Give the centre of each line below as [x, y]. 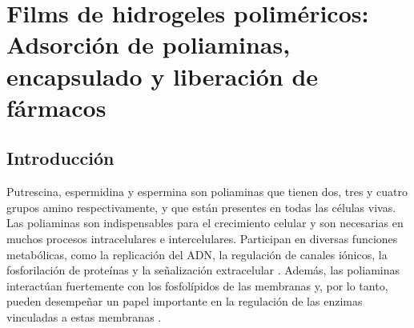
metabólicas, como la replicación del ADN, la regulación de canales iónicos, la [197, 254]
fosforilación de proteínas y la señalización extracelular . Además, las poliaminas [203, 270]
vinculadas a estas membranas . [84, 316]
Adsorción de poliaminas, [149, 44]
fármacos [56, 107]
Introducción [60, 158]
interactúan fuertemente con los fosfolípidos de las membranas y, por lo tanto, [197, 285]
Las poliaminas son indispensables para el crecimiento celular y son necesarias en [205, 223]
